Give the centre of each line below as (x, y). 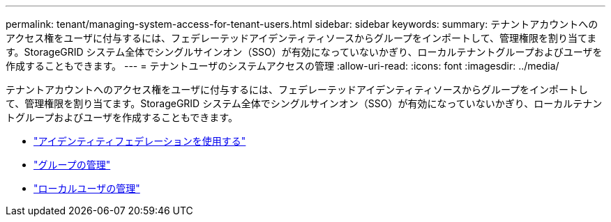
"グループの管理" (72, 165)
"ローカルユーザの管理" (87, 188)
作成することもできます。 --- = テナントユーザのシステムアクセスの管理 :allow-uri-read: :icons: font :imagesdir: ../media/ (282, 66)
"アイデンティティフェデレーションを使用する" (140, 141)
